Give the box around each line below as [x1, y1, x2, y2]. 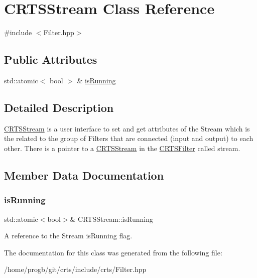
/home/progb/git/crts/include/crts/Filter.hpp [4, 264, 147, 274]
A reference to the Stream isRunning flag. [4, 230, 133, 241]
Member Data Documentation [4, 167, 164, 183]
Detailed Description [4, 99, 114, 115]
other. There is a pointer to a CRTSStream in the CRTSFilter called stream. [4, 143, 240, 153]
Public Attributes [4, 52, 97, 67]
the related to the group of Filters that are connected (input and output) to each [4, 133, 253, 144]
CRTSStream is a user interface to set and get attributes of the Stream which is [4, 123, 250, 133]
